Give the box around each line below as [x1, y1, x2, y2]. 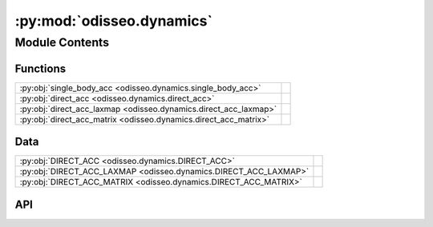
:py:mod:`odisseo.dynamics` [14, 12, 212, 30]
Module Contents [14, 35, 110, 50]
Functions [14, 62, 67, 75]
